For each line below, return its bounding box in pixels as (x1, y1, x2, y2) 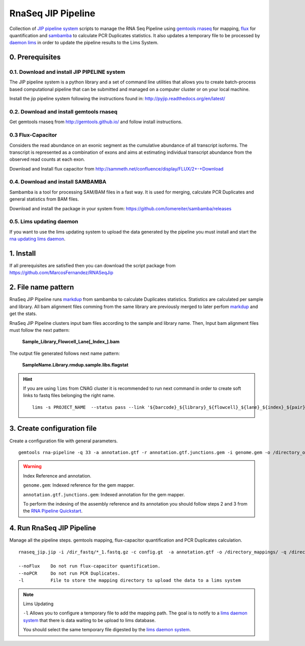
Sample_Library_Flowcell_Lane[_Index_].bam (22, 339, 120, 345)
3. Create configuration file (9, 424, 97, 433)
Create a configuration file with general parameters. (9, 438, 118, 444)
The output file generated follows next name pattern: (9, 350, 120, 356)
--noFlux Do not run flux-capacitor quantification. (18, 563, 161, 569)
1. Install (9, 249, 36, 258)
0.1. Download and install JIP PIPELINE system (9, 69, 126, 76)
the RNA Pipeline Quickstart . (23, 508, 83, 514)
